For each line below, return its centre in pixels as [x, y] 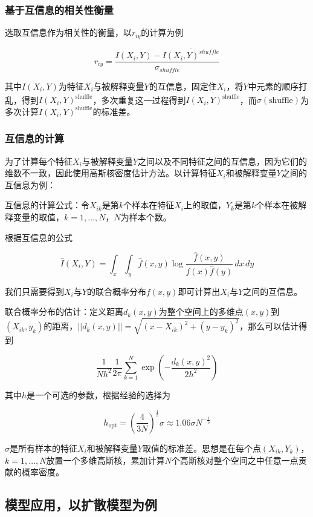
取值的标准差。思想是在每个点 [202, 448]
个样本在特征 [149, 205]
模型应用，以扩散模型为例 [81, 505]
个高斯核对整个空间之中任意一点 [235, 460]
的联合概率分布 [116, 291]
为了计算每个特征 [39, 161]
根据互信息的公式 [39, 237]
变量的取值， [38, 217]
